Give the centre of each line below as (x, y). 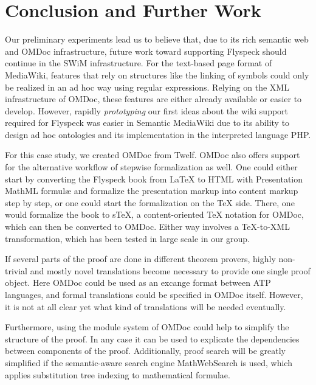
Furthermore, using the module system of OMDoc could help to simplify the (147, 327)
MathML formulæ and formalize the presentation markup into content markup (152, 191)
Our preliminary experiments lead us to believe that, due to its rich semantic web (157, 39)
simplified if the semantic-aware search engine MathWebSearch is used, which (149, 362)
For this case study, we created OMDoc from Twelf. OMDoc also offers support (153, 155)
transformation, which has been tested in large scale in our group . (128, 238)
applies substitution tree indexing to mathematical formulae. (118, 374)
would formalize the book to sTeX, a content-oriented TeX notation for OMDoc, (154, 214)
